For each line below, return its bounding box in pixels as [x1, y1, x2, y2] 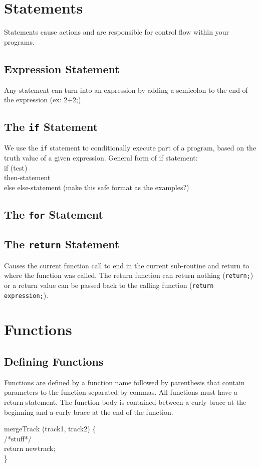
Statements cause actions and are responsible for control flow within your [4, 27, 229, 37]
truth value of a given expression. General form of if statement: [4, 152, 198, 163]
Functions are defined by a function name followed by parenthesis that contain [4, 377, 245, 387]
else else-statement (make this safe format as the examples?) [4, 182, 189, 192]
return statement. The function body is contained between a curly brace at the [4, 396, 246, 407]
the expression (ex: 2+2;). [4, 94, 83, 105]
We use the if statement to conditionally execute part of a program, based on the [4, 142, 256, 153]
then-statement [4, 172, 51, 183]
